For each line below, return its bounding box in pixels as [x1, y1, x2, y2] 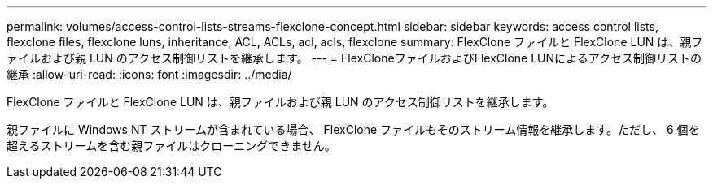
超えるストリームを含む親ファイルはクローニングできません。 [7, 139, 336, 153]
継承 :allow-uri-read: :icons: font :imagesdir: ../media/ [7, 67, 292, 81]
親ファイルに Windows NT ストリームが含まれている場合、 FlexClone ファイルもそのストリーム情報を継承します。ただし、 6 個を [7, 123, 700, 136]
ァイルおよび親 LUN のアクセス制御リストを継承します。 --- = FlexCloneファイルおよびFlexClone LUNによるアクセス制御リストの [7, 51, 702, 65]
